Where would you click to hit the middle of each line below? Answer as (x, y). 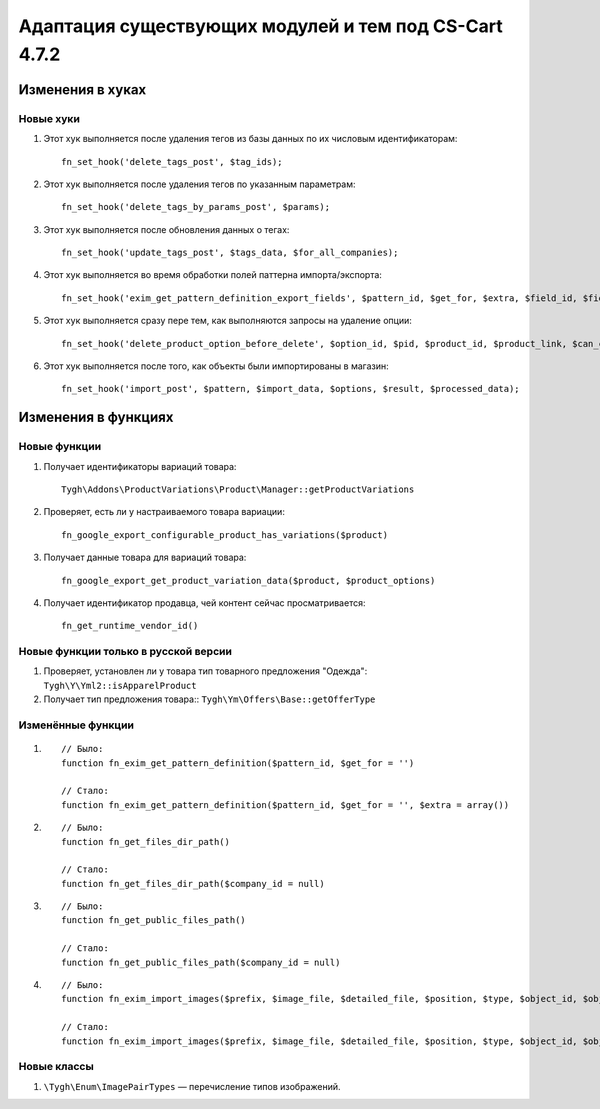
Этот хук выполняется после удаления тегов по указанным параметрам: (199, 184)
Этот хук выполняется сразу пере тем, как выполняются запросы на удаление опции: (227, 321)
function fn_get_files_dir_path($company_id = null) (193, 883)
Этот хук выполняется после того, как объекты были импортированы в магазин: (216, 366)
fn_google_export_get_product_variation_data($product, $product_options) (248, 580)
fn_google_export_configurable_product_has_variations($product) (225, 534)
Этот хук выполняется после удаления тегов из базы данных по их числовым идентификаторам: (250, 139)
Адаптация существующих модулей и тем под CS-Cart (261, 26)
